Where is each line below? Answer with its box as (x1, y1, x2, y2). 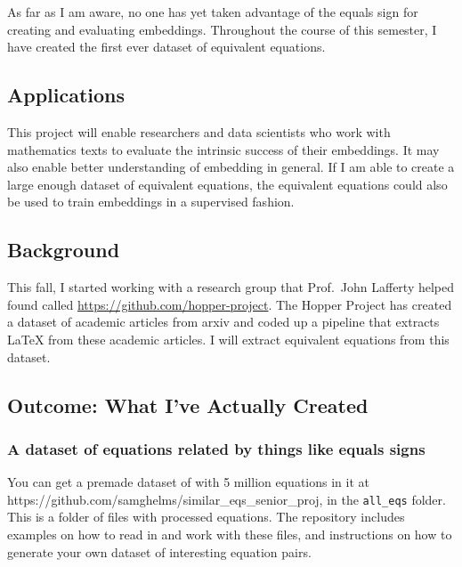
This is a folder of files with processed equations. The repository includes (7, 507, 405, 526)
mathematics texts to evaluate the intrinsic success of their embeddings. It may (7, 140, 440, 158)
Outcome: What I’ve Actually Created (7, 391, 369, 418)
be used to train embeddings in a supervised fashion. (7, 192, 295, 211)
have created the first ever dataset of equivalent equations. (7, 37, 326, 56)
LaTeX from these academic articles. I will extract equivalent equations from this (7, 329, 450, 348)
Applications (7, 81, 126, 109)
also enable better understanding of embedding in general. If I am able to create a (7, 158, 455, 176)
